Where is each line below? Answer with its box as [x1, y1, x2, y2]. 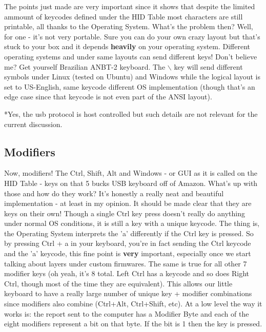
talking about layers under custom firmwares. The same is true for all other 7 [4, 258, 247, 268]
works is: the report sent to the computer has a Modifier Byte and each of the [4, 308, 249, 319]
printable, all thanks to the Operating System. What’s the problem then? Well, [4, 21, 253, 32]
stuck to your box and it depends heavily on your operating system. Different [4, 41, 251, 52]
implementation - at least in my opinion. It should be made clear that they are [4, 198, 252, 209]
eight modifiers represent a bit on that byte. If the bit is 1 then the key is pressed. [4, 318, 262, 329]
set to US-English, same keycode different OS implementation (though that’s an [4, 81, 255, 92]
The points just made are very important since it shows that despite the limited [4, 1, 255, 11]
